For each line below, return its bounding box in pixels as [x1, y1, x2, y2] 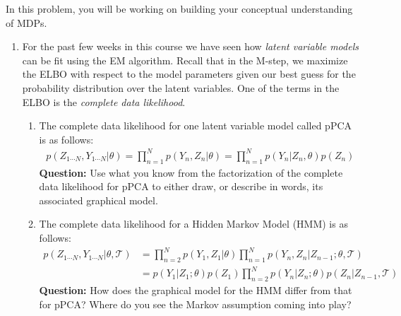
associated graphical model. [39, 192, 158, 207]
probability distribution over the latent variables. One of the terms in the [22, 80, 340, 95]
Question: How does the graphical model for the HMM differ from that [39, 283, 352, 298]
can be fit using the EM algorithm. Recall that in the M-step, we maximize [22, 52, 348, 67]
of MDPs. [6, 15, 47, 30]
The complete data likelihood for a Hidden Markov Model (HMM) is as [39, 216, 348, 231]
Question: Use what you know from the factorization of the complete [39, 165, 343, 180]
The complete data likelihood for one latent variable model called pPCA [39, 118, 352, 133]
